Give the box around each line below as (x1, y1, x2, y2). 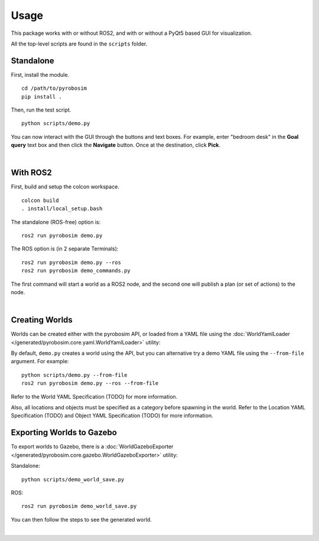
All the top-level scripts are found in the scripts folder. (11, 40, 148, 47)
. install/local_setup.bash (21, 206, 103, 212)
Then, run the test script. (11, 106, 71, 113)
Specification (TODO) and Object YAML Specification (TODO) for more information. (11, 412, 213, 419)
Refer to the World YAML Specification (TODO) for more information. (11, 393, 178, 400)
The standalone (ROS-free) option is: (11, 219, 101, 226)
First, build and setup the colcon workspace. (11, 183, 119, 190)
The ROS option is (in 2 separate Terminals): (11, 245, 119, 252)
